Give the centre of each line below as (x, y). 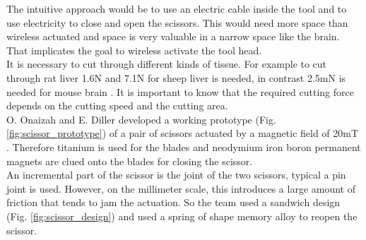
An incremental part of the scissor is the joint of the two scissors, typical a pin (176, 175)
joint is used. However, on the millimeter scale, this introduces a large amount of (181, 188)
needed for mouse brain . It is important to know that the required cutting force (180, 91)
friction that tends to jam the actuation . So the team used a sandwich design (173, 202)
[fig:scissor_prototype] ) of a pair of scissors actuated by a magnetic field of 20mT (183, 133)
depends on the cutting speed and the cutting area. (117, 106)
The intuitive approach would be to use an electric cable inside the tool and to (177, 8)
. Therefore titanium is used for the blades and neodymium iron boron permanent (184, 146)
